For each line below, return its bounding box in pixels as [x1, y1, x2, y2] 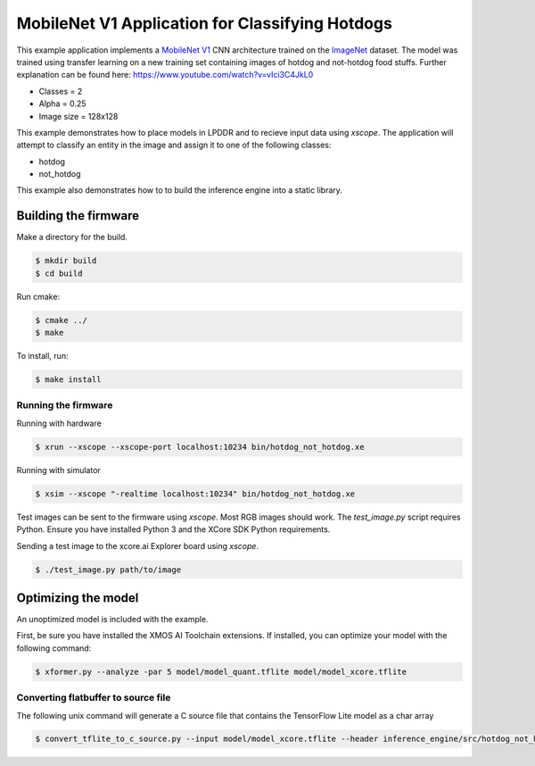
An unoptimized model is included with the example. [16, 614, 209, 624]
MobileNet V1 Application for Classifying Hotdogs [16, 13, 392, 33]
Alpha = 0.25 [38, 98, 86, 109]
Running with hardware [16, 418, 102, 429]
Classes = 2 [38, 86, 83, 96]
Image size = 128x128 [38, 111, 119, 121]
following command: [16, 643, 92, 654]
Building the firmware [16, 208, 140, 223]
